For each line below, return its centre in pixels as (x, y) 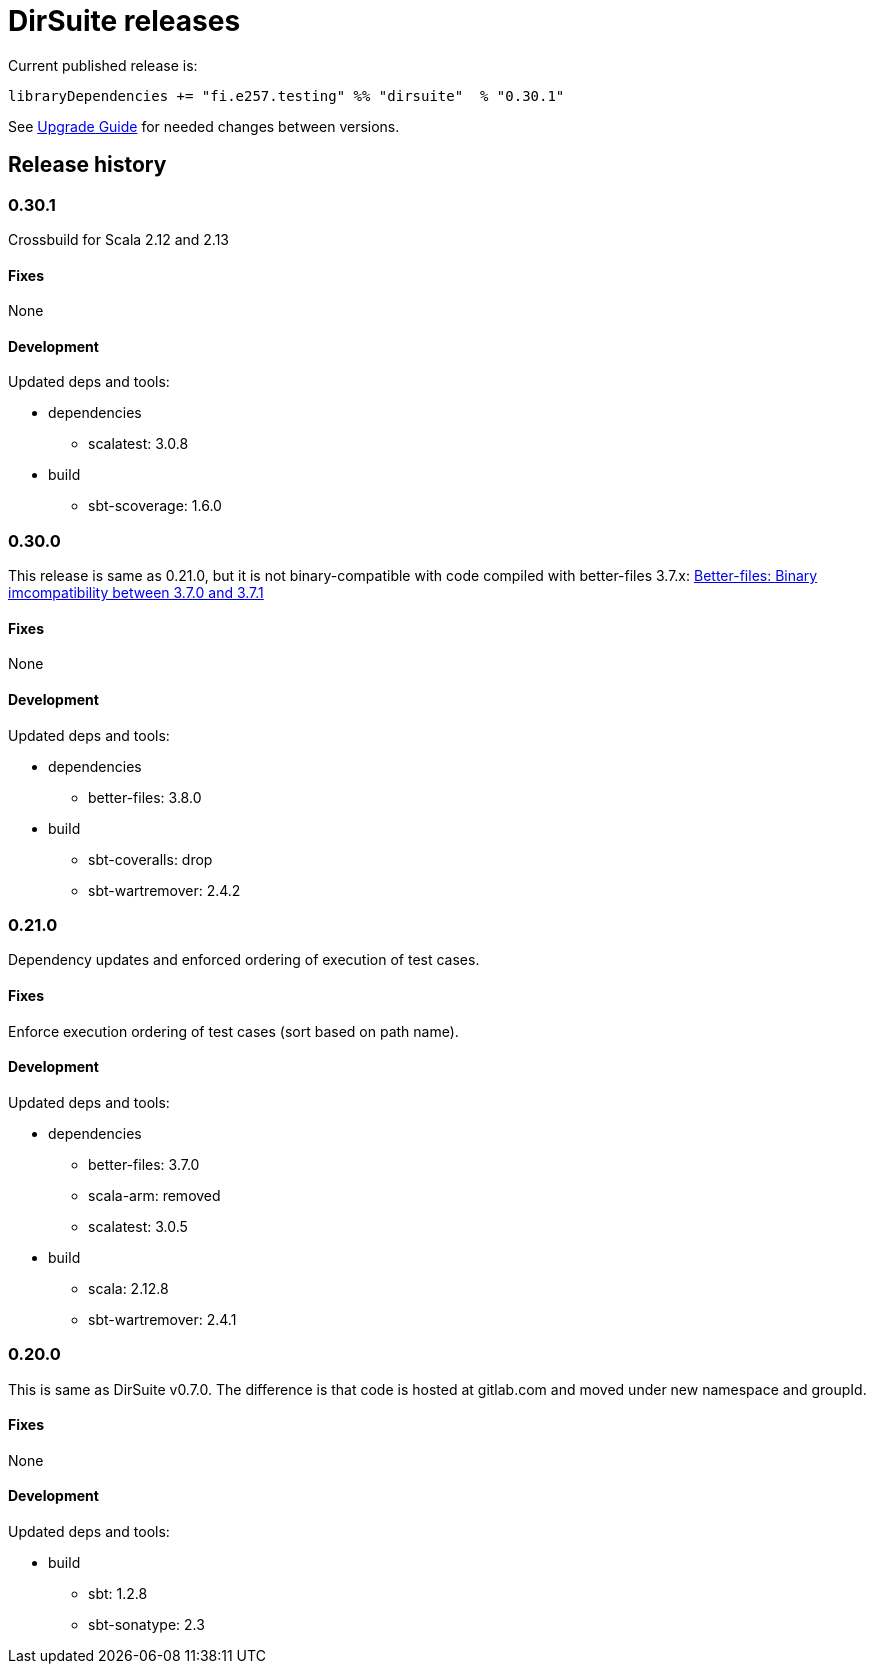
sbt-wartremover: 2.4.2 (164, 890)
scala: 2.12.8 (128, 1288)
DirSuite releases (124, 21)
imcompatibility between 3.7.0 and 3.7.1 (136, 593)
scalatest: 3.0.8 (138, 444)
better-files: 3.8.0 (145, 797)
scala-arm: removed (154, 1195)
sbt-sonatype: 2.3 (146, 1624)
